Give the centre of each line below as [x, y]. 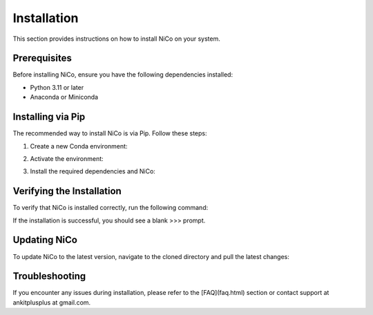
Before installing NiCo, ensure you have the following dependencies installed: [123, 75]
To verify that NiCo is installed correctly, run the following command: [111, 208]
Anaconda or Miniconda [64, 97]
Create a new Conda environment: [79, 146]
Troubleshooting [49, 276]
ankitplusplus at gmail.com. [52, 302]
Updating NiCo [45, 240]
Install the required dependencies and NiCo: [93, 171]
